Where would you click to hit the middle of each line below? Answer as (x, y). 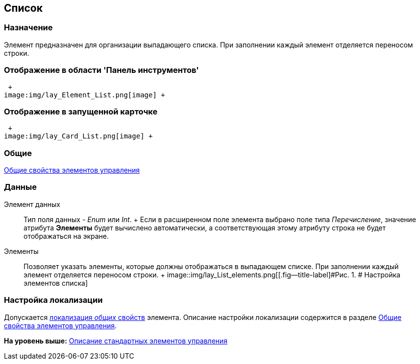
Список (23, 8)
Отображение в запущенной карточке (81, 111)
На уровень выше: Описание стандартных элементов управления (116, 341)
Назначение (28, 28)
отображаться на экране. (66, 236)
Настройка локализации (53, 300)
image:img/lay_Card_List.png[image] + (78, 136)
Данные (20, 187)
